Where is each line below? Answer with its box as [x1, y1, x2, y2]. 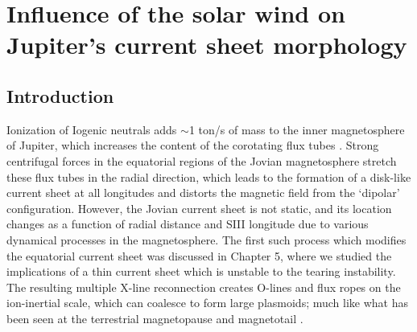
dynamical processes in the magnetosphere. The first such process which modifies [6, 231, 407, 248]
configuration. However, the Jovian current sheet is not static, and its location [6, 199, 392, 216]
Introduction [6, 83, 114, 108]
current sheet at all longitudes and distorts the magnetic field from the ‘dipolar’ [6, 184, 400, 201]
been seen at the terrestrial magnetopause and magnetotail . [6, 309, 303, 326]
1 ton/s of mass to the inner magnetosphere [188, 121, 405, 137]
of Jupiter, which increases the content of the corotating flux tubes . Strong [6, 137, 379, 154]
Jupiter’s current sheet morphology [6, 28, 407, 61]
